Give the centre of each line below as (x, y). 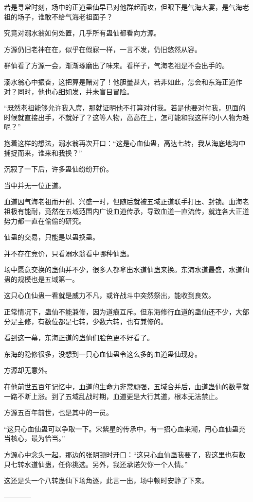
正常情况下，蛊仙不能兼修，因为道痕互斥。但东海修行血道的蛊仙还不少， (120, 312)
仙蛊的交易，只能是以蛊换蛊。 (52, 237)
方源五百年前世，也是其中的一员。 (58, 412)
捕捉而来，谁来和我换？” (43, 152)
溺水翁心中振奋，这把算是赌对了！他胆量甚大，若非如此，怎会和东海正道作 (123, 81)
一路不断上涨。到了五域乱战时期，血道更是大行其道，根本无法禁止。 (113, 396)
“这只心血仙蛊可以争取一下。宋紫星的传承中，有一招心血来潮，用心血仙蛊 (121, 428)
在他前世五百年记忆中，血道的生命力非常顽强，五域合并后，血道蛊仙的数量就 (126, 387)
